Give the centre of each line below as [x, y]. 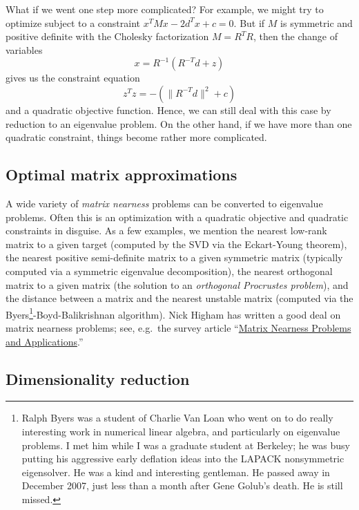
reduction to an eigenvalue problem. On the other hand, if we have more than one [179, 123]
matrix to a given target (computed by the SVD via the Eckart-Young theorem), [176, 244]
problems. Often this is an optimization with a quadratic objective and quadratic [177, 217]
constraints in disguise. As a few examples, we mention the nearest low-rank [166, 230]
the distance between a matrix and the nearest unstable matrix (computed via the [179, 298]
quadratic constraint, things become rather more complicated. [136, 137]
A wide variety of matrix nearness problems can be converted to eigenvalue [164, 203]
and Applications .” [45, 341]
